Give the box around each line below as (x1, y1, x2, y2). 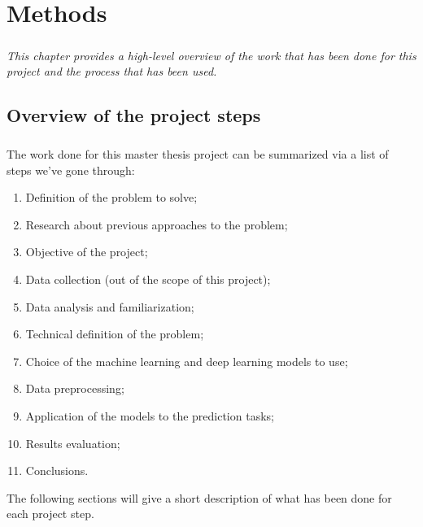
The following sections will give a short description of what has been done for (7, 489, 392, 506)
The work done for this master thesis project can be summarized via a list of (7, 146, 389, 163)
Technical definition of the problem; (25, 325, 204, 342)
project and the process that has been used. (7, 63, 217, 80)
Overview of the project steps (7, 102, 261, 128)
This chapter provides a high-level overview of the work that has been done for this (7, 46, 416, 63)
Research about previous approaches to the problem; (25, 216, 288, 233)
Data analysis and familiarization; (25, 298, 194, 315)
